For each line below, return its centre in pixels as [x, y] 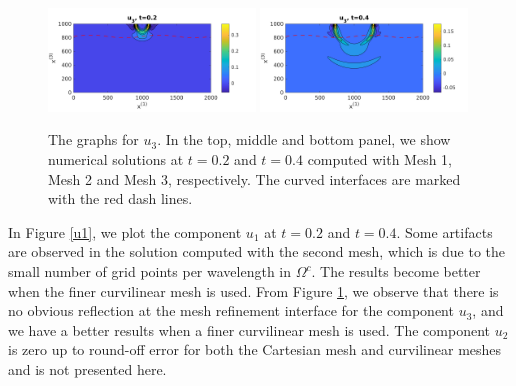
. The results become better [396, 271]
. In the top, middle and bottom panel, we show [304, 139]
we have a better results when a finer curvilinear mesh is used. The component [249, 329]
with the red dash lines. [120, 198]
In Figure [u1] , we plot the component [125, 231]
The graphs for [93, 139]
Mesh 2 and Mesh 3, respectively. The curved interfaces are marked [254, 178]
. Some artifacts [444, 231]
